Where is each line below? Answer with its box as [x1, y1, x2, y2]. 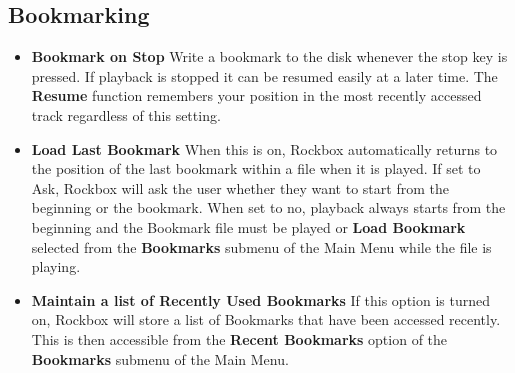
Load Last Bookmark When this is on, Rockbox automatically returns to [31, 138, 498, 159]
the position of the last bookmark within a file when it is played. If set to [31, 158, 481, 179]
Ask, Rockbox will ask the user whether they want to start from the [31, 177, 449, 198]
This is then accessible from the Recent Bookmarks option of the [31, 328, 448, 349]
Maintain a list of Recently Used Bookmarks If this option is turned [31, 289, 490, 310]
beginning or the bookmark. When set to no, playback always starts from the [31, 197, 506, 218]
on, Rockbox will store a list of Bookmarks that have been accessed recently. [31, 309, 501, 330]
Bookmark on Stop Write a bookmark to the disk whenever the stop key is [31, 46, 508, 67]
